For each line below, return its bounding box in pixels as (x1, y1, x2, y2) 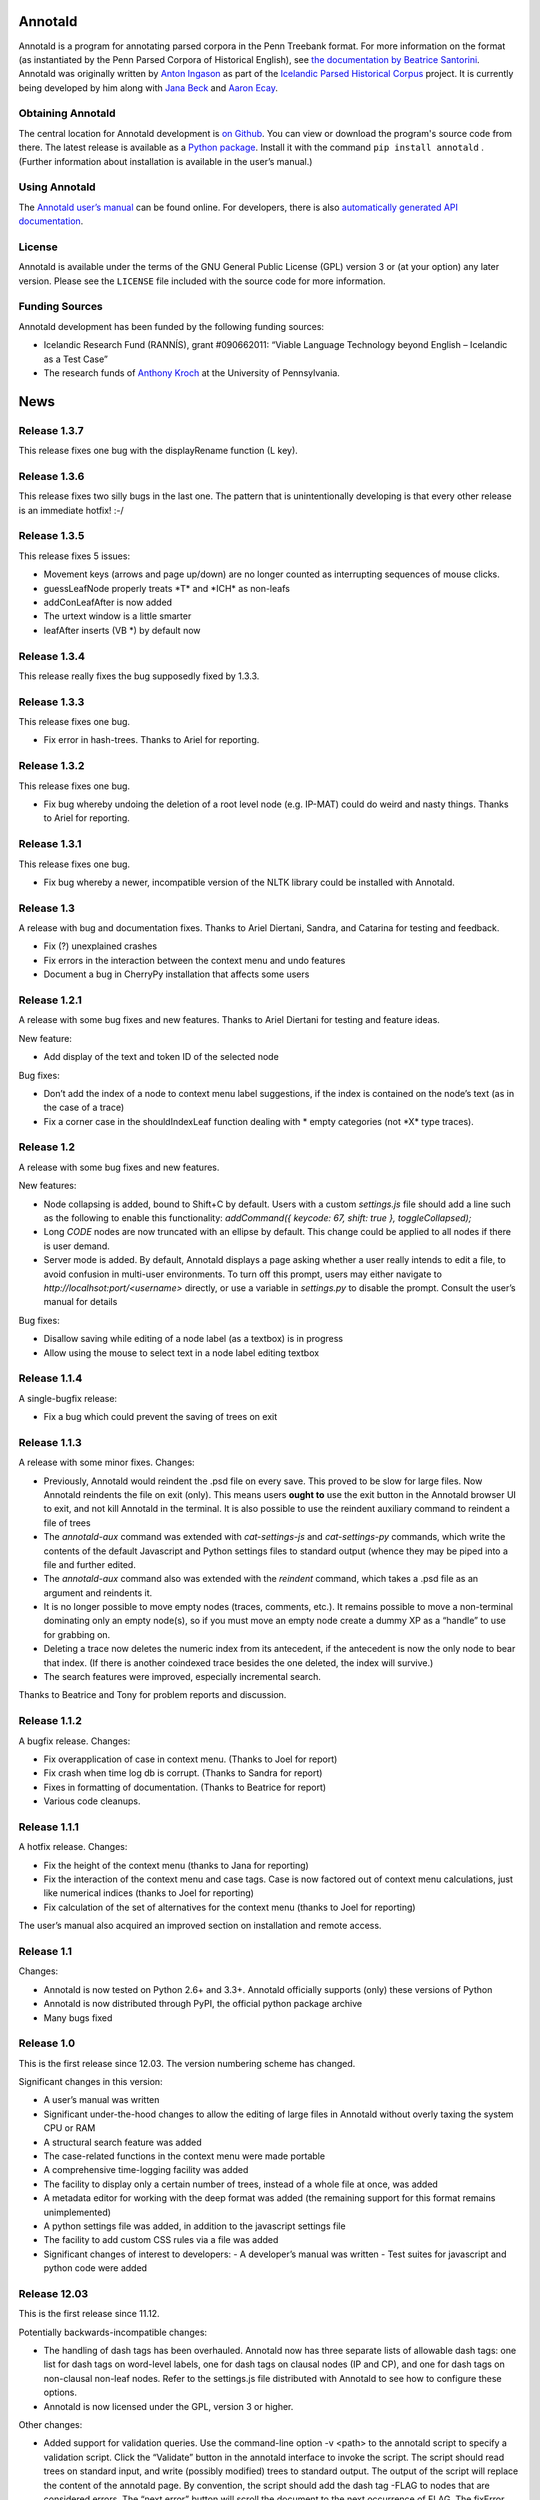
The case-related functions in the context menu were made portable (43, 2150, 325, 2162)
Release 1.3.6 (18, 469, 85, 483)
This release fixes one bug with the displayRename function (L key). (18, 445, 299, 457)
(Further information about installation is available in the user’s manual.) (18, 155, 313, 167)
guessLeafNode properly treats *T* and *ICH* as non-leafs (43, 582, 290, 594)
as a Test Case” (43, 353, 109, 365)
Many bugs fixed (43, 2011, 113, 2024)
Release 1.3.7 (18, 423, 84, 437)
